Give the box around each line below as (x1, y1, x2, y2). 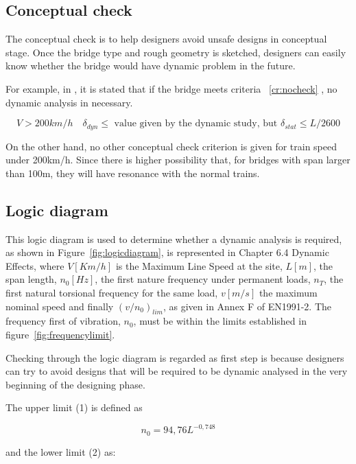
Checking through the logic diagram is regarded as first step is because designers (5, 350, 344, 364)
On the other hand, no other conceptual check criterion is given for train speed (5, 139, 337, 153)
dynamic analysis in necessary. (5, 95, 133, 109)
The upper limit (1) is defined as (5, 400, 143, 415)
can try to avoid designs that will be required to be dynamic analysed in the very (5, 364, 348, 378)
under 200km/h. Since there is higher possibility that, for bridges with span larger (5, 152, 351, 167)
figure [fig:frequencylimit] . (5, 327, 115, 341)
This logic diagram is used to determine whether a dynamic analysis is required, (5, 231, 342, 246)
